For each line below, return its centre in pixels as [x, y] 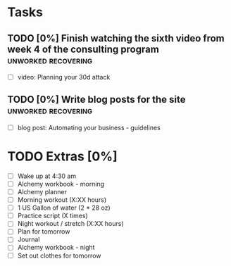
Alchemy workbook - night [56, 248]
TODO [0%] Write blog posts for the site [96, 100]
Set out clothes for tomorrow [59, 255]
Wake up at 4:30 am [46, 176]
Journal [29, 239]
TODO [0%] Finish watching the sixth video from [116, 38]
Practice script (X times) [52, 216]
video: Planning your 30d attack [64, 77]
